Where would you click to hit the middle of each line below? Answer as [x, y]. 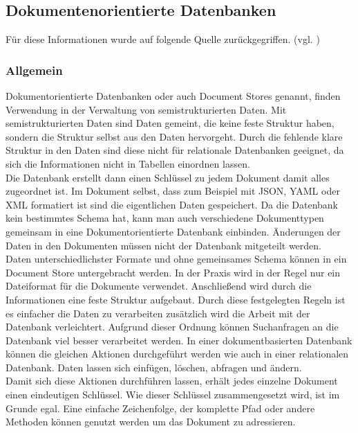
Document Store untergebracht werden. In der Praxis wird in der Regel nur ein [173, 272]
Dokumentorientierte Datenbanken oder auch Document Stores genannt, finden [173, 96]
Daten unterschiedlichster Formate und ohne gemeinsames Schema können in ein [176, 259]
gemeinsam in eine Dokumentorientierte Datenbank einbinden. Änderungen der [173, 231]
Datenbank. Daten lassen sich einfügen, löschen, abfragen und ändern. [154, 367]
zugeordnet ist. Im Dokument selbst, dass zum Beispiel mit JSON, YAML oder [173, 191]
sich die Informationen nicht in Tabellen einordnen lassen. [128, 163]
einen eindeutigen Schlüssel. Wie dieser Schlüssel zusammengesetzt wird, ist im [173, 395]
